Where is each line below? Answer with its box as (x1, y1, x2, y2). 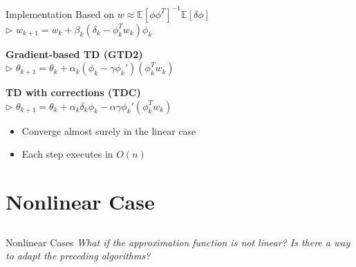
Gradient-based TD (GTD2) (6, 46, 143, 61)
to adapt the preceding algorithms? (6, 248, 151, 263)
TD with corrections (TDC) (6, 85, 141, 100)
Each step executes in (21, 147, 113, 161)
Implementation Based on (6, 6, 114, 21)
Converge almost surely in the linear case (21, 123, 196, 138)
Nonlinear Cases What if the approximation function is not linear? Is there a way (6, 234, 350, 249)
